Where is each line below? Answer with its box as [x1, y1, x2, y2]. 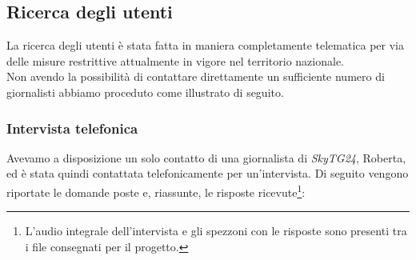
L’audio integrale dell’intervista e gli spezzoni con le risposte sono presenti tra [25, 222, 407, 239]
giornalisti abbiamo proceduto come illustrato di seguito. [6, 83, 284, 100]
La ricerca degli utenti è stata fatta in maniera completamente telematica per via [6, 37, 404, 54]
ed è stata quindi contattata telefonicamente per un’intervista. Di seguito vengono [6, 165, 409, 182]
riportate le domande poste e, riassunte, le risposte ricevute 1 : [6, 181, 306, 200]
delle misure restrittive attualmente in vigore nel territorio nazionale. [6, 52, 344, 69]
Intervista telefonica [6, 118, 138, 138]
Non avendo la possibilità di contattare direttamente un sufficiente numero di [6, 68, 385, 85]
